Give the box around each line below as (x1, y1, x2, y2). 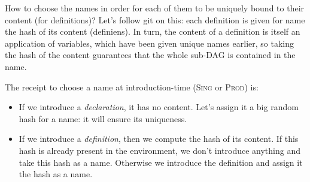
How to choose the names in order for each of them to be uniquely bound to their (5, 2, 305, 14)
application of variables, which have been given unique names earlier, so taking (5, 37, 294, 49)
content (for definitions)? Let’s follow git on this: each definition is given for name (5, 13, 305, 26)
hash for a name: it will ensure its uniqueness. (19, 112, 187, 125)
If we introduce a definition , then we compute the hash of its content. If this (19, 132, 299, 145)
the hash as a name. (19, 168, 93, 180)
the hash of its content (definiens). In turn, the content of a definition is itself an (5, 25, 300, 38)
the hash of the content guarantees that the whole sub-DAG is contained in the (5, 48, 296, 61)
